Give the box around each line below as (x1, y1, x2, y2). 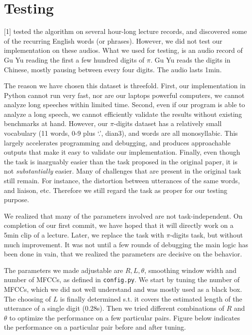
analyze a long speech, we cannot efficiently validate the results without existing (4, 109, 242, 119)
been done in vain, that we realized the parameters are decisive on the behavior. (4, 249, 242, 259)
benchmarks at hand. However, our (4, 118, 108, 128)
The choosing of (4, 293, 51, 303)
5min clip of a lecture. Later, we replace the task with (4, 230, 164, 239)
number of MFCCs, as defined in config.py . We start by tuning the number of (4, 274, 240, 285)
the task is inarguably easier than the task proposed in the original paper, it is (4, 156, 237, 166)
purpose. (4, 194, 29, 205)
